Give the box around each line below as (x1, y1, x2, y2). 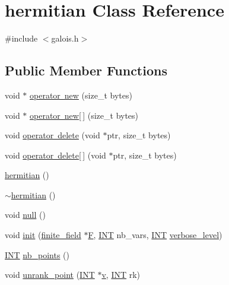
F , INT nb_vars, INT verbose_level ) (88, 229, 222, 241)
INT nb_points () (5, 248, 70, 261)
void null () (5, 208, 46, 221)
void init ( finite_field (5, 229, 81, 241)
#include (5, 32, 38, 45)
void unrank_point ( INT (5, 268, 95, 281)
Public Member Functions (5, 61, 167, 80)
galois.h (51, 32, 79, 45)
